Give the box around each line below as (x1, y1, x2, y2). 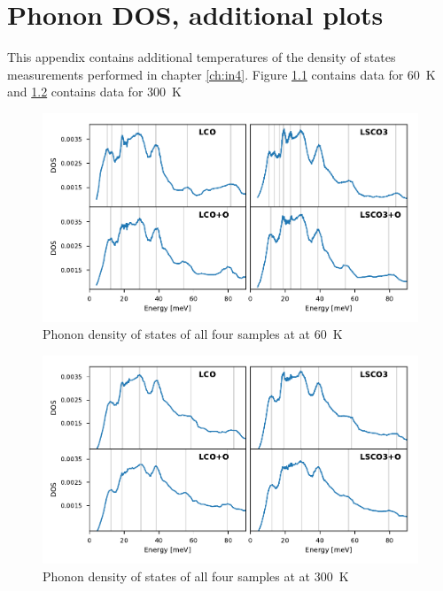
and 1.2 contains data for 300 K (7, 82, 182, 101)
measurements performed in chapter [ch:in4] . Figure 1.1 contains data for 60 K (7, 65, 436, 83)
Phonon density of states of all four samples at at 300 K (43, 566, 349, 585)
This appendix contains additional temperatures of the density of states (7, 48, 396, 66)
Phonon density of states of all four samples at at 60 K (43, 325, 343, 343)
